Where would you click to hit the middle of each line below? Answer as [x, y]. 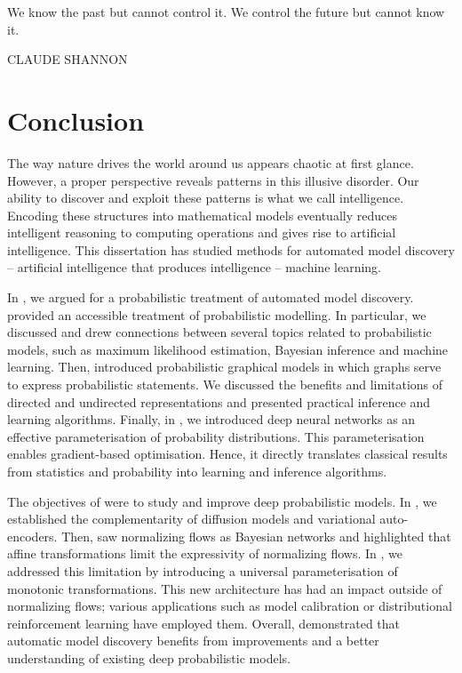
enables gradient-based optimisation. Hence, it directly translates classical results [227, 454]
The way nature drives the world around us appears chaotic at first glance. [211, 162]
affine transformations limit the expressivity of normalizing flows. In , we [205, 553]
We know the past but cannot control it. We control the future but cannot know [226, 12]
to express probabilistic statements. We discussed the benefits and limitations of [225, 385]
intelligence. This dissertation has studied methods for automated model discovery [231, 249]
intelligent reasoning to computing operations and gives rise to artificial [202, 232]
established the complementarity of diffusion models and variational [191, 519]
